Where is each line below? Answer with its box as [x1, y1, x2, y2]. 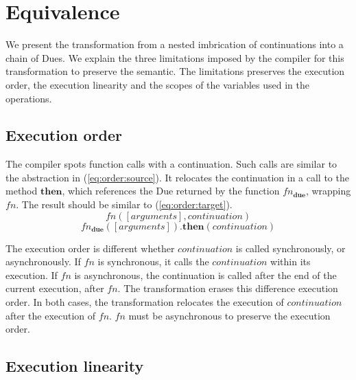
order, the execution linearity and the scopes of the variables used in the [5, 77, 310, 91]
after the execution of [5, 308, 96, 322]
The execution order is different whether [5, 241, 175, 255]
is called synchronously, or [235, 241, 346, 255]
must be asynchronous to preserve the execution [128, 308, 331, 322]
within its [270, 254, 311, 269]
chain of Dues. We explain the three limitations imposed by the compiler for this [5, 50, 344, 65]
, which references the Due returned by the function [62, 183, 280, 198]
